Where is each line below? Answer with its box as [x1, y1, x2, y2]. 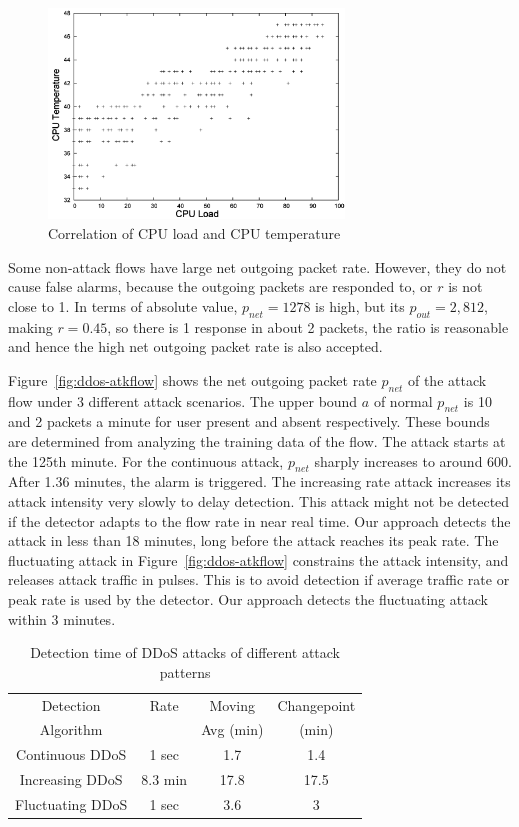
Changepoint [277, 694, 356, 715]
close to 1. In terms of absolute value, [8, 295, 238, 316]
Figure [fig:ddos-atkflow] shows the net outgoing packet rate [8, 369, 377, 390]
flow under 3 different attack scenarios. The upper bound [8, 390, 358, 411]
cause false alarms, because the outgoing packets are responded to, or [8, 276, 433, 297]
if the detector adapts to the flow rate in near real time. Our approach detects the [8, 510, 511, 531]
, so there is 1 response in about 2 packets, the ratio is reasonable [107, 316, 509, 337]
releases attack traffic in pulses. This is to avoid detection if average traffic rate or [8, 569, 510, 590]
